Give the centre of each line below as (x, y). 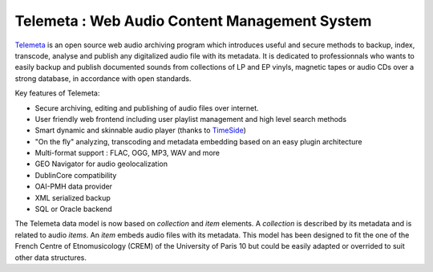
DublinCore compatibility (76, 175)
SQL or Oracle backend (73, 209)
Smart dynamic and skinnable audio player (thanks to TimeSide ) (140, 130)
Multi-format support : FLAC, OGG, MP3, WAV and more (127, 153)
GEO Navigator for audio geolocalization (101, 164)
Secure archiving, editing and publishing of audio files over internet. (147, 108)
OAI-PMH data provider (73, 187)
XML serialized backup (73, 197)
